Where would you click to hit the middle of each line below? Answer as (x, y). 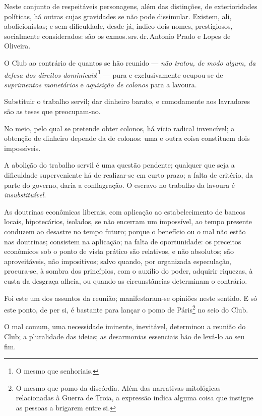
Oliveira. (17, 46)
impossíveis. (22, 148)
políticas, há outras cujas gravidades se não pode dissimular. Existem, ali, (118, 16)
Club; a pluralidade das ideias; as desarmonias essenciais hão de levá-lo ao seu (124, 336)
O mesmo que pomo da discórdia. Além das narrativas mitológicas (118, 387)
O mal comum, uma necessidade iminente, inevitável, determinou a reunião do (125, 326)
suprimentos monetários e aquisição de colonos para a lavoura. (101, 84)
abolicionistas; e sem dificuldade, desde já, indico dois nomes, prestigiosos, (118, 26)
